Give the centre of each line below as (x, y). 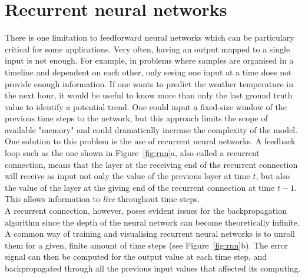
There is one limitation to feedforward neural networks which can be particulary (150, 37)
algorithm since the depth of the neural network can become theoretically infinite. (152, 222)
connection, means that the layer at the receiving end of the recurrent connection (151, 164)
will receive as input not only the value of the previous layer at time (127, 176)
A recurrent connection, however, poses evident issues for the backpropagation (146, 211)
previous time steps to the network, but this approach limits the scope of (136, 118)
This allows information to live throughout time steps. (102, 199)
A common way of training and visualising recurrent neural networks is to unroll (150, 234)
